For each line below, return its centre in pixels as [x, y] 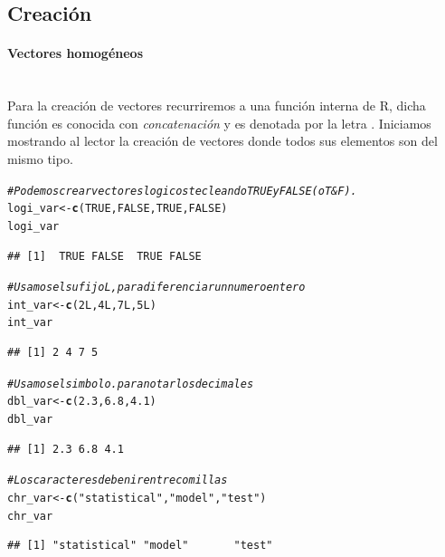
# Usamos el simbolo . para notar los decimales [131, 384]
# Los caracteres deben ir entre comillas [118, 480]
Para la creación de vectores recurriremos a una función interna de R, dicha [217, 106]
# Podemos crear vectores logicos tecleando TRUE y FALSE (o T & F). [182, 191]
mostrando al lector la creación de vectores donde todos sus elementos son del [222, 141]
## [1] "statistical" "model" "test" [140, 546]
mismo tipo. [40, 158]
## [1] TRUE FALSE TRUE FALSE [104, 256]
